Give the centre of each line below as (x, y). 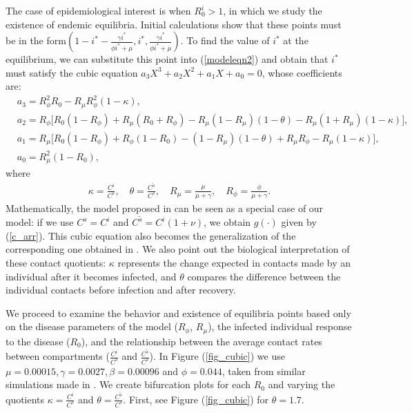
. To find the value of (225, 40)
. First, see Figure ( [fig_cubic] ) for (196, 399)
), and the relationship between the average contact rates (202, 341)
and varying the (302, 384)
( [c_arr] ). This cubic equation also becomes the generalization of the (151, 235)
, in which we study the (273, 10)
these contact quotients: (56, 263)
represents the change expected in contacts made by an (234, 263)
